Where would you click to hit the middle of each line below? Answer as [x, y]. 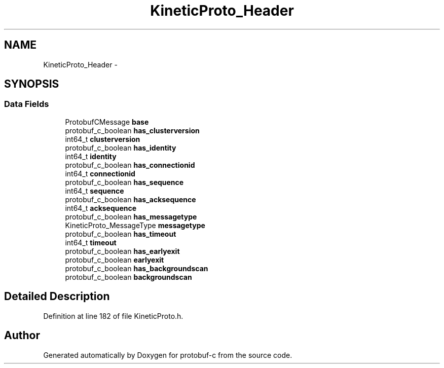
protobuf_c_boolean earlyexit [115, 260]
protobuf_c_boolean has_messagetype [131, 216]
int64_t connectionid [100, 173]
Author [22, 336]
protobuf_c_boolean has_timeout [121, 234]
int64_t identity [91, 156]
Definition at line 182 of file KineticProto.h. [113, 316]
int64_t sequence [95, 191]
